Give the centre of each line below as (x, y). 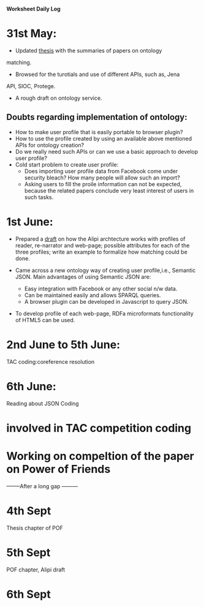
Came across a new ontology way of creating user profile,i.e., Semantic (105, 270)
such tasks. (39, 197)
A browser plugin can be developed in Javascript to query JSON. (106, 301)
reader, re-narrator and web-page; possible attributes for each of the (102, 245)
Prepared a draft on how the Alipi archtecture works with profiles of (100, 239)
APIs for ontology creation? (50, 145)
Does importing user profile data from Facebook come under (101, 171)
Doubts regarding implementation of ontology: (97, 117)
